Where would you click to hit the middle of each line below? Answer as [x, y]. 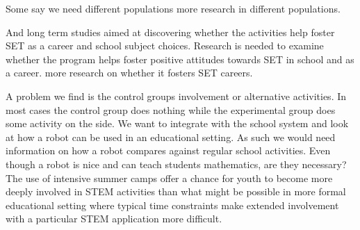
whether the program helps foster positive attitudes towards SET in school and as [180, 59]
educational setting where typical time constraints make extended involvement [172, 205]
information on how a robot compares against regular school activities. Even [168, 150]
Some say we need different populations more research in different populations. [173, 8]
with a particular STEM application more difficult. [114, 219]
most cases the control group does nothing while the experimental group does [171, 109]
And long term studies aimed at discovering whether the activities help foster [170, 32]
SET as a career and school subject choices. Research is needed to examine [165, 46]
